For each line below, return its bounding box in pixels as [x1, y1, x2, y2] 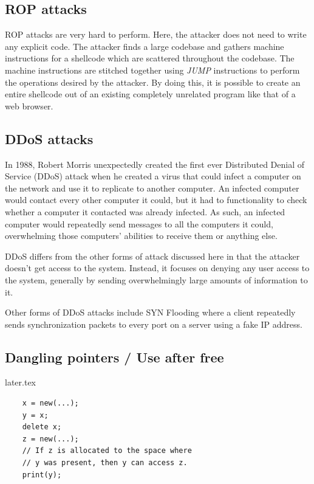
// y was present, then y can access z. [22, 458, 188, 468]
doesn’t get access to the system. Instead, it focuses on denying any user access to [5, 261, 310, 274]
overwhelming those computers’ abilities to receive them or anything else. [5, 229, 278, 242]
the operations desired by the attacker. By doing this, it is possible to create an [5, 75, 301, 88]
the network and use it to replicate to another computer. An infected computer [5, 181, 299, 194]
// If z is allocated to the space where [22, 446, 192, 455]
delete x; [22, 423, 62, 432]
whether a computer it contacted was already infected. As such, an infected [5, 205, 285, 218]
